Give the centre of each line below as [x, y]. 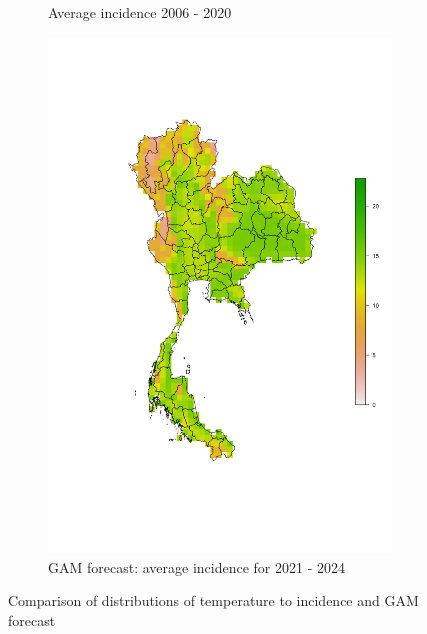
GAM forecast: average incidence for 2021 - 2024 [196, 566]
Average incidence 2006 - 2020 [140, 12]
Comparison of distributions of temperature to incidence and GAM [213, 600]
